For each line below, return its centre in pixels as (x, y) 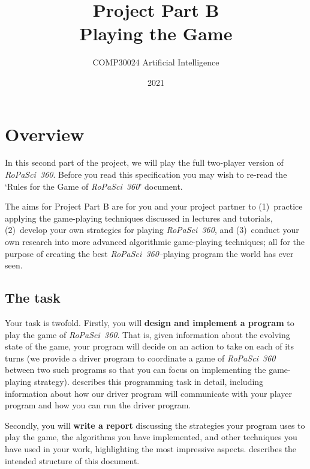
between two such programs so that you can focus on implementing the (136, 370)
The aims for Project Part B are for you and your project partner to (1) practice (154, 206)
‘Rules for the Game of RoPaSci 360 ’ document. (94, 186)
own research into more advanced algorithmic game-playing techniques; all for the (155, 241)
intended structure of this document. (72, 460)
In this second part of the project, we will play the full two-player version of (144, 162)
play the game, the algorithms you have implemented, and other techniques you (151, 437)
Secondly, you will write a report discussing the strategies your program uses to (155, 425)
